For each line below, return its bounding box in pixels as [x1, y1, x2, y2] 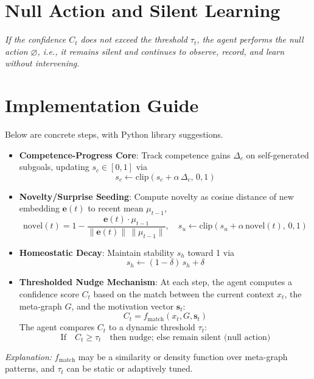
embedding [19, 202, 60, 214]
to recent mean [88, 202, 144, 214]
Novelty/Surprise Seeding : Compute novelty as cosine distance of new [19, 189, 294, 202]
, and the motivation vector [71, 299, 174, 312]
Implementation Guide [5, 93, 199, 118]
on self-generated [246, 148, 309, 161]
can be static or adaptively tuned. [66, 362, 193, 375]
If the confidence [5, 33, 66, 46]
